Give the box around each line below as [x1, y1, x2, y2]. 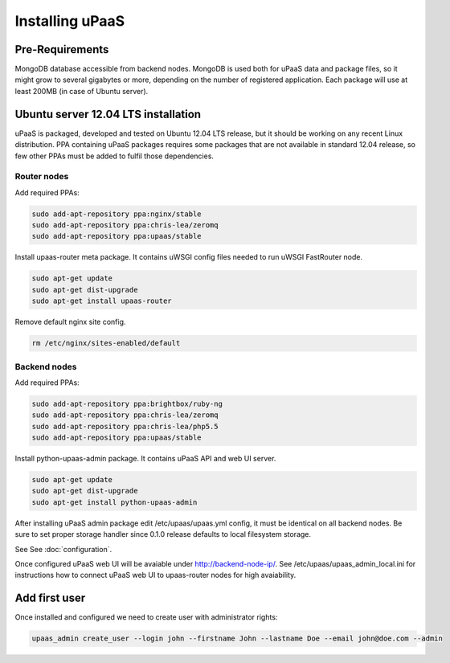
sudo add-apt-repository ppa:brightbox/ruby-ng [31, 399, 223, 408]
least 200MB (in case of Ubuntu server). [14, 86, 149, 96]
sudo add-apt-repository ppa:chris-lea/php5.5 [31, 422, 219, 431]
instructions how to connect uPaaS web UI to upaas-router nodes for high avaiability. [14, 571, 297, 580]
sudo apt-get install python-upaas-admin [31, 497, 198, 506]
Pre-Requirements [14, 43, 109, 56]
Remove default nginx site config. [14, 317, 126, 327]
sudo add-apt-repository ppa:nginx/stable [31, 209, 202, 219]
